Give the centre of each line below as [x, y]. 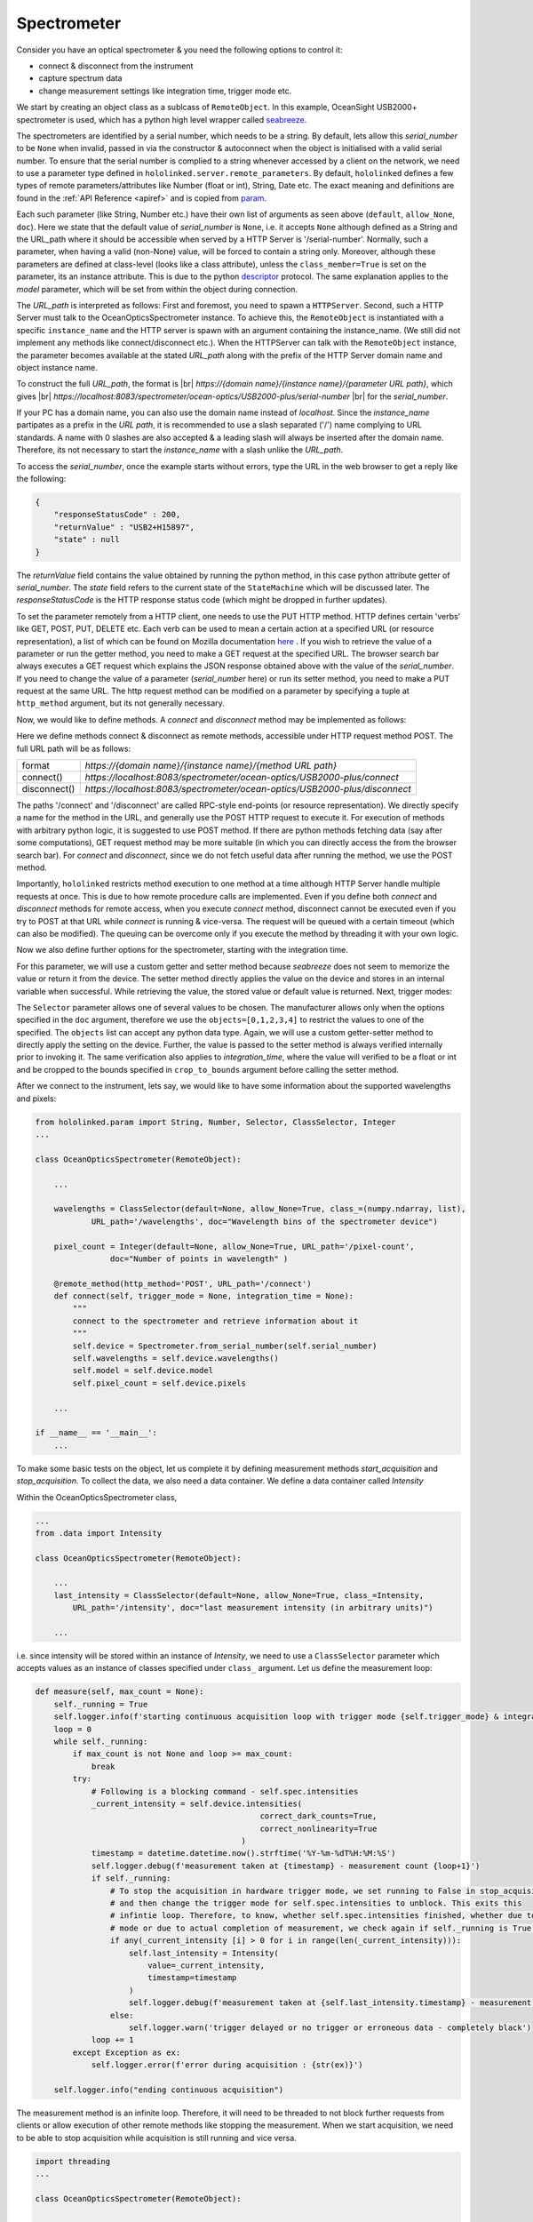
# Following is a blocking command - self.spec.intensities [225, 1791]
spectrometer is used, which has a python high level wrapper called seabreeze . [162, 119]
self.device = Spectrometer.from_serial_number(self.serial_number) [225, 1346]
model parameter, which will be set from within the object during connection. [157, 289]
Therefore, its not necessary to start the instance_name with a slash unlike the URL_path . [180, 450]
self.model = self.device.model [143, 1371]
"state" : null [87, 540]
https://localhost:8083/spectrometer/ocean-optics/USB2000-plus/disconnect [248, 789]
